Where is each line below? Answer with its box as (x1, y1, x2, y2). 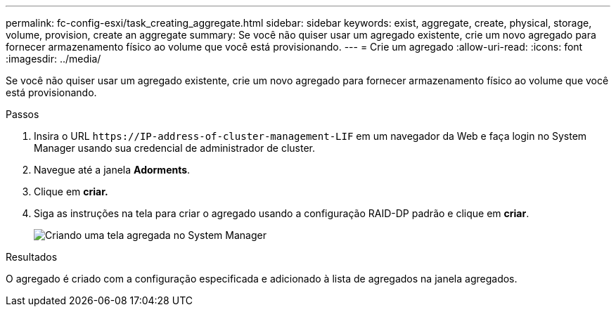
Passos (6, 108, 39, 120)
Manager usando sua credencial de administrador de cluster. (34, 142, 316, 154)
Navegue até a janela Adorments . (34, 164, 191, 176)
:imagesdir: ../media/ (6, 53, 101, 65)
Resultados (6, 251, 58, 263)
